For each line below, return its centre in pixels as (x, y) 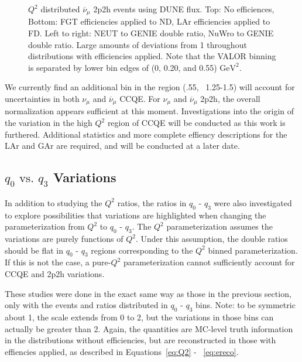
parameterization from (45, 226)
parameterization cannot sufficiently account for (209, 262)
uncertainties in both (42, 99)
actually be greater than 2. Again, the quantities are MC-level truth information (149, 328)
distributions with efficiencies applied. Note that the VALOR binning (152, 56)
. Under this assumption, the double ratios (212, 239)
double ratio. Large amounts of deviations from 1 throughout (138, 44)
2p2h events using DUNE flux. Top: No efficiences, (184, 9)
